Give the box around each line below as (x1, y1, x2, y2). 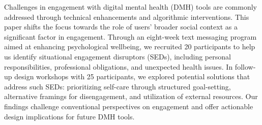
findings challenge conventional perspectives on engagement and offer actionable (4, 101, 253, 111)
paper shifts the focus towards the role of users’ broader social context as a (4, 21, 238, 32)
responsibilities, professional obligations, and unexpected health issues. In (4, 61, 233, 72)
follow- (235, 61, 256, 72)
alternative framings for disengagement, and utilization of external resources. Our (4, 91, 258, 102)
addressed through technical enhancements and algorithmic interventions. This (4, 11, 249, 22)
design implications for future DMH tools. (4, 111, 135, 121)
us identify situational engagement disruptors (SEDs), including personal (4, 51, 231, 61)
